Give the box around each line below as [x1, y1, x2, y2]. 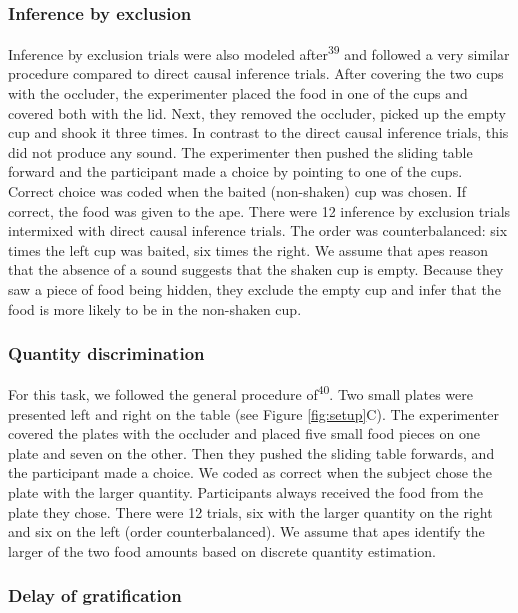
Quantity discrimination [8, 341, 205, 366]
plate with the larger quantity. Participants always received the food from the [8, 482, 484, 503]
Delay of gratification [8, 583, 182, 608]
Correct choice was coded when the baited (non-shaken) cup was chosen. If [8, 181, 467, 202]
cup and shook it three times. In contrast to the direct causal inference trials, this [8, 122, 509, 143]
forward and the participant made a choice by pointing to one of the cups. [8, 161, 463, 182]
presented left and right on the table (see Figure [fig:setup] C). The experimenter [8, 403, 500, 424]
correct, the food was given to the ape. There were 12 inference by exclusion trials [8, 200, 511, 221]
